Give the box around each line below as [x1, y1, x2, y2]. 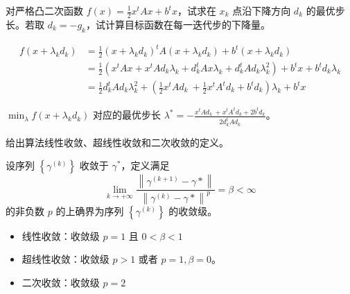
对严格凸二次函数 [6, 3, 83, 17]
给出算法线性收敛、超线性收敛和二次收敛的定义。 [6, 135, 229, 149]
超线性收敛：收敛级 [21, 252, 110, 266]
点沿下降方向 [232, 3, 291, 17]
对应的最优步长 [92, 107, 161, 122]
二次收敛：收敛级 [21, 275, 100, 289]
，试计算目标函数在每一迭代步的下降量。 [85, 17, 270, 31]
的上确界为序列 [55, 203, 124, 218]
